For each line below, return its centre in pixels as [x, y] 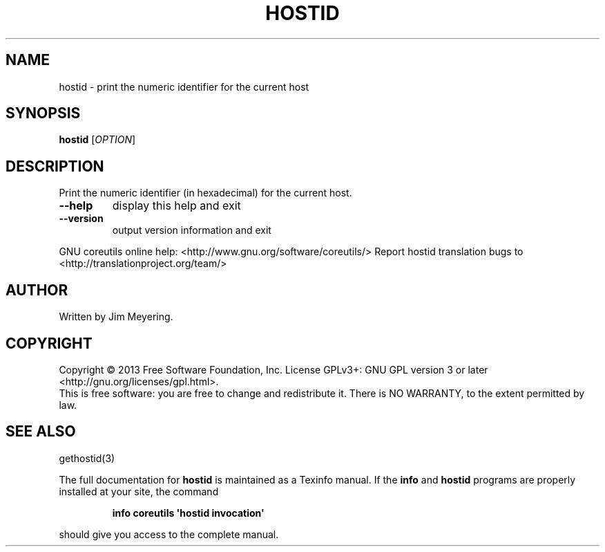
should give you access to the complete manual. [169, 534]
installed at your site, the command [139, 491]
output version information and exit [192, 230]
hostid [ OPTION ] [97, 140]
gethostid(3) [87, 458]
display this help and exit [176, 206]
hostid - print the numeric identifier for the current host [184, 86]
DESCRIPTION [55, 166]
